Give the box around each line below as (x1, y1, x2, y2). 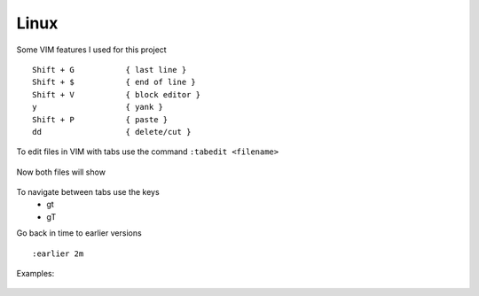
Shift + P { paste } (32, 114, 169, 124)
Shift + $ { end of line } (32, 77, 197, 88)
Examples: (16, 269, 55, 279)
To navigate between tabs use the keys (16, 187, 160, 198)
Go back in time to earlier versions (16, 228, 142, 238)
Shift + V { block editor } (32, 90, 201, 99)
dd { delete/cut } (32, 127, 192, 136)
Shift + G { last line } (32, 65, 187, 74)
